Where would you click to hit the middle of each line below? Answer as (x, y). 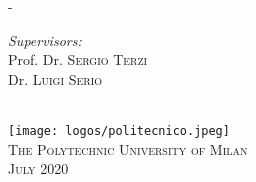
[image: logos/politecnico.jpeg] (119, 130)
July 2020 (38, 168)
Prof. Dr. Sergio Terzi (78, 59)
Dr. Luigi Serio (55, 78)
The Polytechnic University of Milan (128, 148)
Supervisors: (45, 39)
